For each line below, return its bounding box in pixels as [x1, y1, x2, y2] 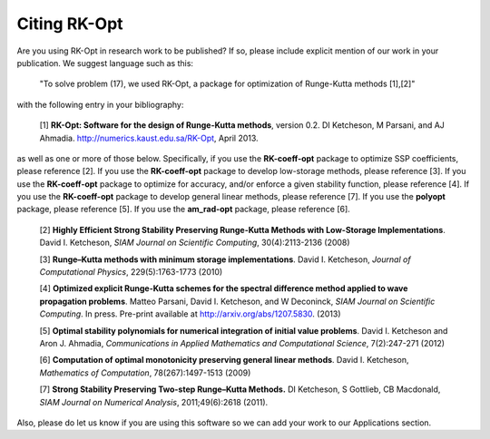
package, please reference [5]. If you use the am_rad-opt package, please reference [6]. [16, 204, 351, 215]
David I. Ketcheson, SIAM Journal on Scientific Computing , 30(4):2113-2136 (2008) [39, 237, 350, 249]
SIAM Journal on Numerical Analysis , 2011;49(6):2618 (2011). [39, 396, 269, 407]
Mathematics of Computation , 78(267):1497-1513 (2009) [39, 367, 251, 378]
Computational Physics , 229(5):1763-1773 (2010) [39, 267, 223, 278]
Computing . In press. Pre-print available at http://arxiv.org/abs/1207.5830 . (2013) [39, 308, 341, 319]
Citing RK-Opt [16, 14, 123, 34]
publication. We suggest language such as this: [16, 57, 194, 68]
